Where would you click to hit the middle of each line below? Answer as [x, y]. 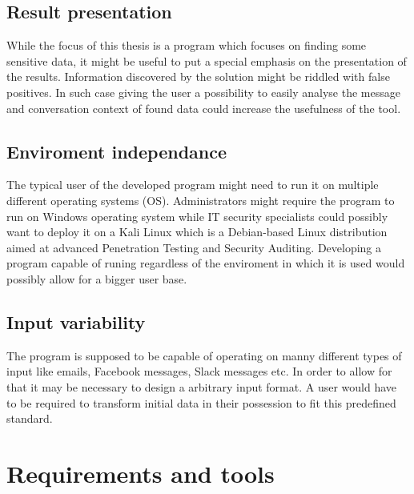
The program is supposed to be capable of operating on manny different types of [204, 355]
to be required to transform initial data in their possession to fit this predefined [201, 402]
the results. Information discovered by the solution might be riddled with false [198, 76]
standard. [30, 418]
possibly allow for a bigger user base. [97, 278]
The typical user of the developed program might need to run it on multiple [193, 185]
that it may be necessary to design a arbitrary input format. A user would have [202, 386]
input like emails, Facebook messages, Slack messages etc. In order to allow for [199, 371]
